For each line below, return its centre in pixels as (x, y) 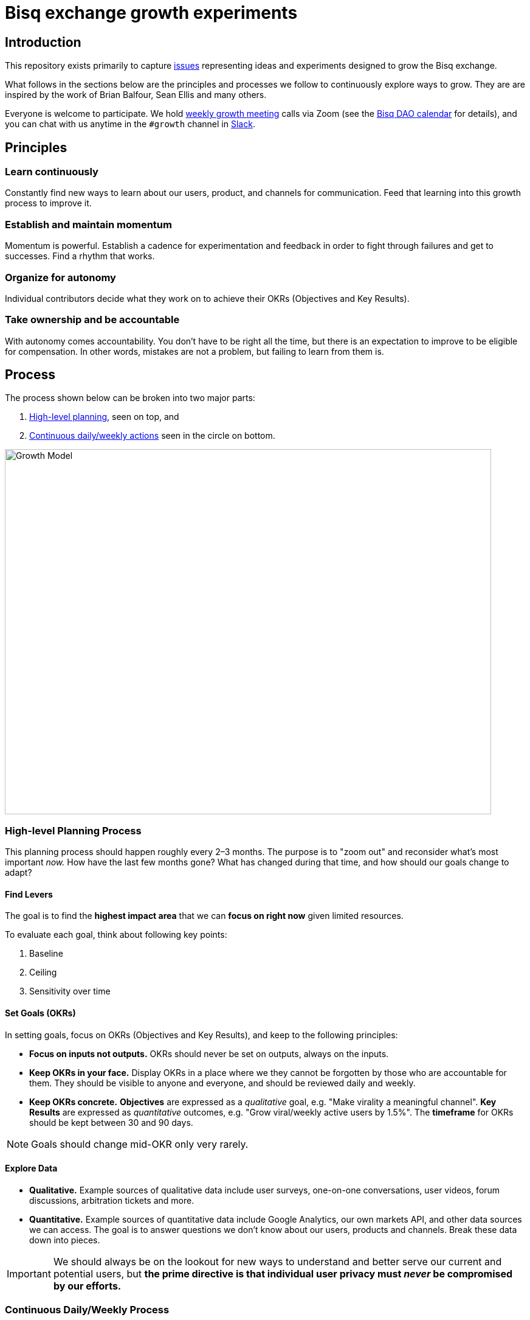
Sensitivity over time (70, 991)
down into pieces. (65, 1240)
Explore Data (31, 1168)
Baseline (46, 954)
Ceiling (43, 973)
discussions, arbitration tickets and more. (112, 1200)
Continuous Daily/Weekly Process (87, 1310)
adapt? (19, 873)
